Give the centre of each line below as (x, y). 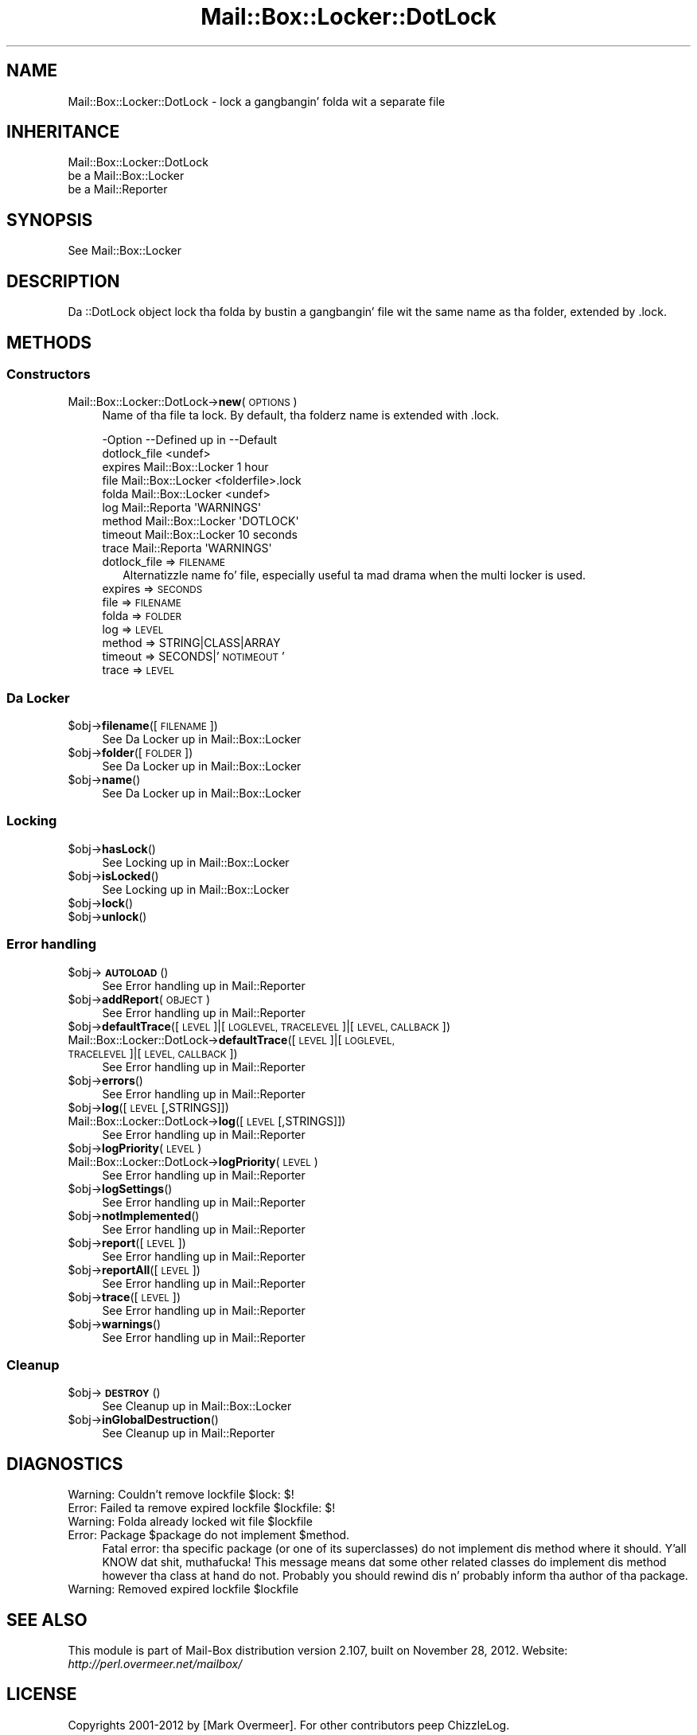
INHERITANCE (63, 132)
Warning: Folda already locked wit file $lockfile (190, 1522)
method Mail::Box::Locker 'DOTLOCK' (201, 521)
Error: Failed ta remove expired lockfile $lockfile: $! (202, 1508)
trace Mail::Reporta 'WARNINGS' (187, 548)
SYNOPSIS (50, 220)
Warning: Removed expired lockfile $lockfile (183, 1589)
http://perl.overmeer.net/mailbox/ (155, 1664)
